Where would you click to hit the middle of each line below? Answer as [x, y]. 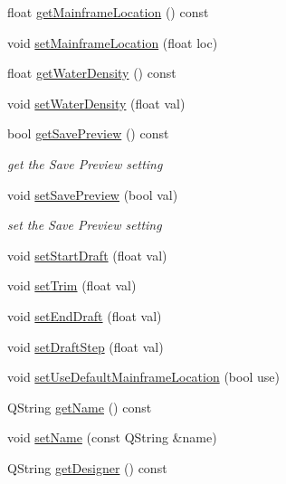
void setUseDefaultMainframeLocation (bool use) [143, 377]
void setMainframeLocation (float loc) [113, 42]
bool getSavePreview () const [88, 133]
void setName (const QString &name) [112, 437]
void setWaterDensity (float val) [96, 103]
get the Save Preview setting [85, 163]
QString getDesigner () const [87, 467]
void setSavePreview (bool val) [93, 194]
